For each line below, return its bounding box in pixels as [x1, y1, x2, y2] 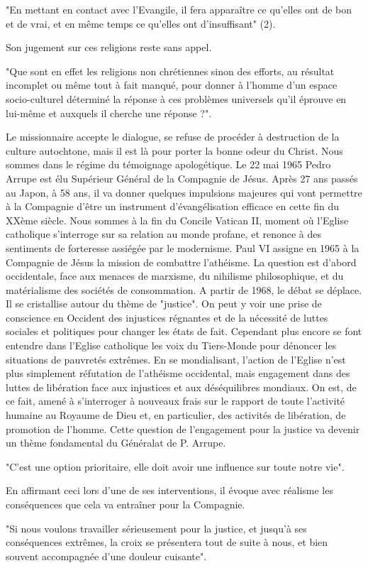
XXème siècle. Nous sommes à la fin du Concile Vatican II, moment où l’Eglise [6, 212, 349, 227]
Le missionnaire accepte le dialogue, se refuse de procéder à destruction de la [6, 129, 340, 144]
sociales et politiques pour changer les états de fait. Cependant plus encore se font [6, 324, 362, 339]
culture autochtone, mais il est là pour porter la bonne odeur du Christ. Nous [6, 143, 343, 158]
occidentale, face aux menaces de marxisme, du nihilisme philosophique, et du [6, 268, 344, 283]
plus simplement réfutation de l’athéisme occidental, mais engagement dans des [6, 366, 350, 381]
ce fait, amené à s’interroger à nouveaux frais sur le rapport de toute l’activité [6, 393, 345, 408]
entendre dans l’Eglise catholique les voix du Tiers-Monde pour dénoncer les [6, 338, 337, 353]
